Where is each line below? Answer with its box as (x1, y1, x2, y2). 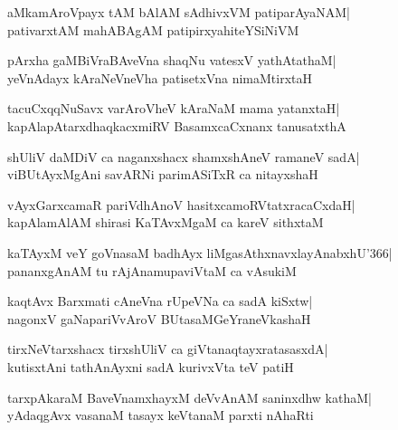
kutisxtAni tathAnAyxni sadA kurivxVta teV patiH (7, 357, 294, 376)
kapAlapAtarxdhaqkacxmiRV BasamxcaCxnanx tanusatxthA (7, 116, 346, 135)
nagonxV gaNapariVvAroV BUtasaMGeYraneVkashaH (7, 309, 311, 328)
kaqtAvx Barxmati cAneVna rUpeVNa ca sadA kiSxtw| (7, 291, 313, 311)
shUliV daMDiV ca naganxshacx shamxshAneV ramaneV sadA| (7, 147, 360, 166)
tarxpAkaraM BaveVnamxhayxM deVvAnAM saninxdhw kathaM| (7, 387, 372, 406)
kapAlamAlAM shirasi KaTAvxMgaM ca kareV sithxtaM (7, 213, 324, 232)
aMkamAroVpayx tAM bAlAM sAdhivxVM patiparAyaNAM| (7, 3, 351, 21)
